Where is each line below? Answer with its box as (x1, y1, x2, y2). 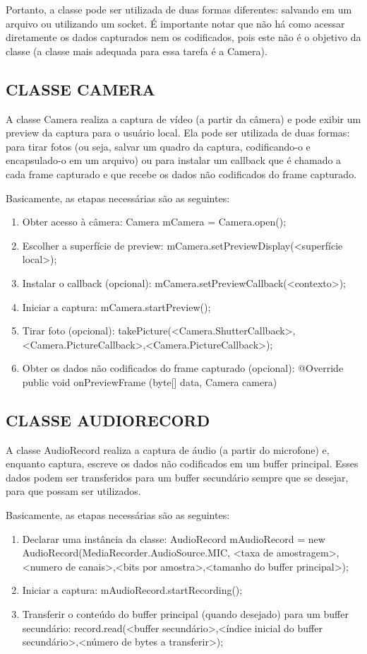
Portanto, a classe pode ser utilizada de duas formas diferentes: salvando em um (6, 2, 352, 16)
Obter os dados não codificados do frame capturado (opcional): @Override (22, 361, 344, 375)
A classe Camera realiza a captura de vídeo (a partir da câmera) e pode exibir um (6, 111, 361, 126)
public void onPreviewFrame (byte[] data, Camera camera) (22, 374, 277, 389)
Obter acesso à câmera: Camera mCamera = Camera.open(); (22, 214, 287, 229)
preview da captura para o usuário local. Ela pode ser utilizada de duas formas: (6, 125, 350, 140)
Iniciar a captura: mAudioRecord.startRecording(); (22, 583, 243, 597)
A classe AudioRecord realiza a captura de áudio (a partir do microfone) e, (6, 442, 330, 457)
